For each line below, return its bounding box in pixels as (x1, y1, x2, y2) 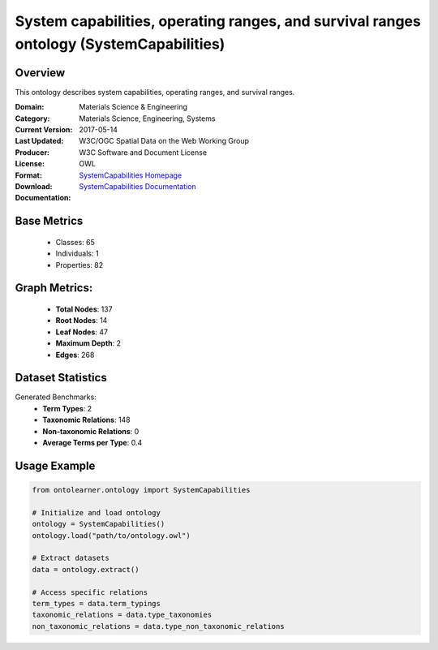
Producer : (15, 147, 50, 157)
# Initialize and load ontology (32, 508, 161, 517)
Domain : (15, 102, 45, 112)
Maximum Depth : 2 (55, 338, 122, 348)
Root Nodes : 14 (55, 316, 108, 325)
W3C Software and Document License (79, 147, 207, 157)
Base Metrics (15, 214, 84, 228)
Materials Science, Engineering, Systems (79, 114, 216, 123)
